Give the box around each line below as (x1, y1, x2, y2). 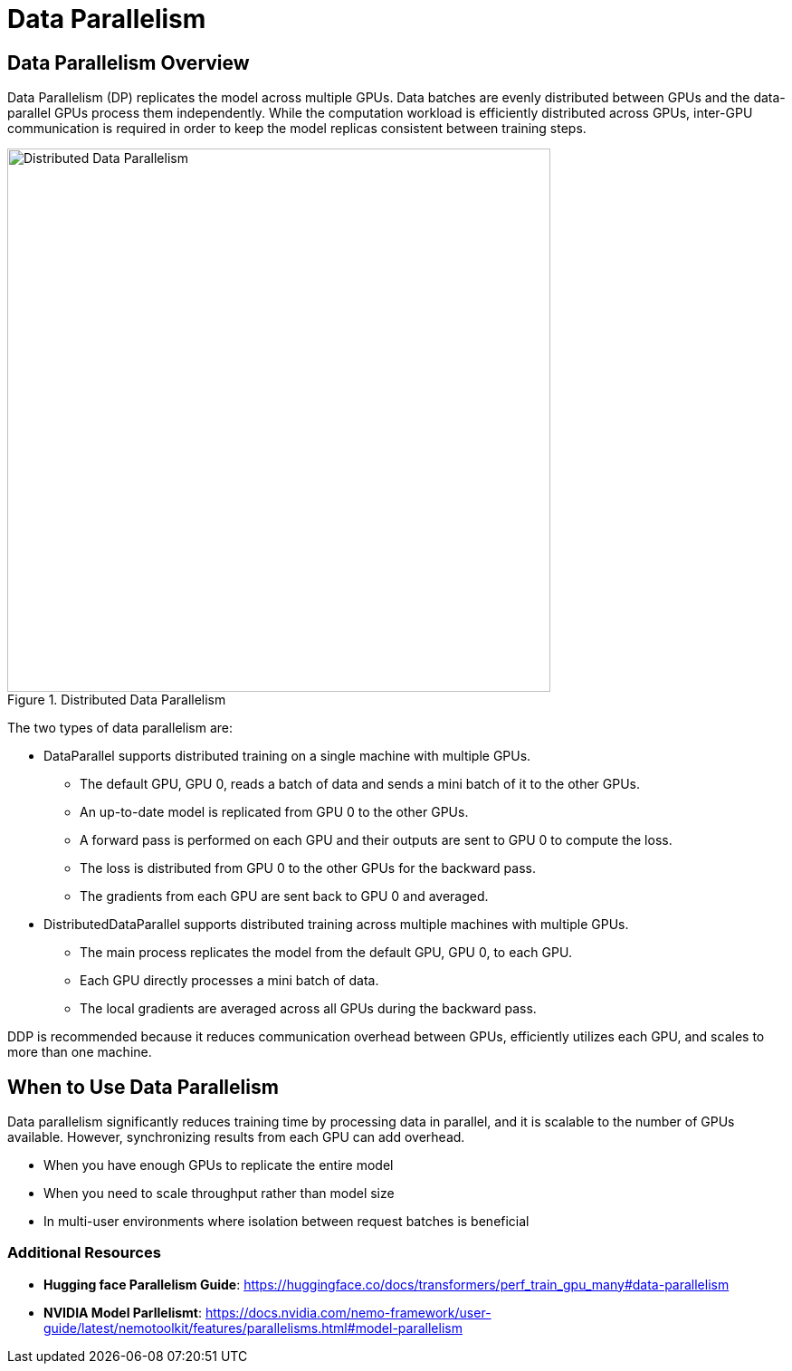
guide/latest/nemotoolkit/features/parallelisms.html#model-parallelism (43, 1319, 463, 1336)
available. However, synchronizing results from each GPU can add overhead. (7, 1129, 465, 1146)
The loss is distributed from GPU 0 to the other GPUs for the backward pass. (80, 860, 536, 877)
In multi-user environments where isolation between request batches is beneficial (43, 1213, 530, 1230)
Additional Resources (7, 1243, 161, 1262)
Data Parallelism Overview (7, 51, 250, 74)
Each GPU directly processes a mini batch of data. (80, 973, 379, 989)
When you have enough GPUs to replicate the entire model (43, 1157, 394, 1174)
